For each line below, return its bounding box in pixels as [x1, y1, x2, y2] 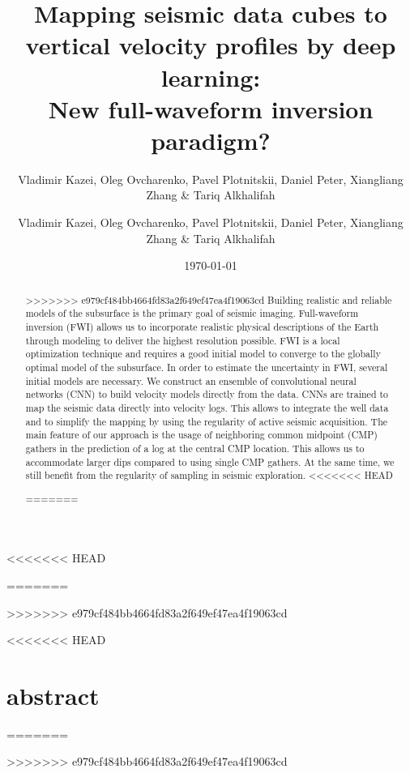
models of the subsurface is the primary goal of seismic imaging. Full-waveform [25, 306, 359, 320]
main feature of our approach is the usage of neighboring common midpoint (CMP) [25, 428, 378, 442]
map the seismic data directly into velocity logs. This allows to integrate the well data [25, 400, 389, 414]
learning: [160, 60, 261, 93]
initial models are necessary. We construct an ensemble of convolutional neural [25, 374, 357, 387]
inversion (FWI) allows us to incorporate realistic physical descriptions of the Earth [25, 319, 379, 333]
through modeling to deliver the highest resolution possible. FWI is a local [25, 333, 340, 347]
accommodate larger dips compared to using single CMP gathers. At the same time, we [25, 455, 395, 468]
